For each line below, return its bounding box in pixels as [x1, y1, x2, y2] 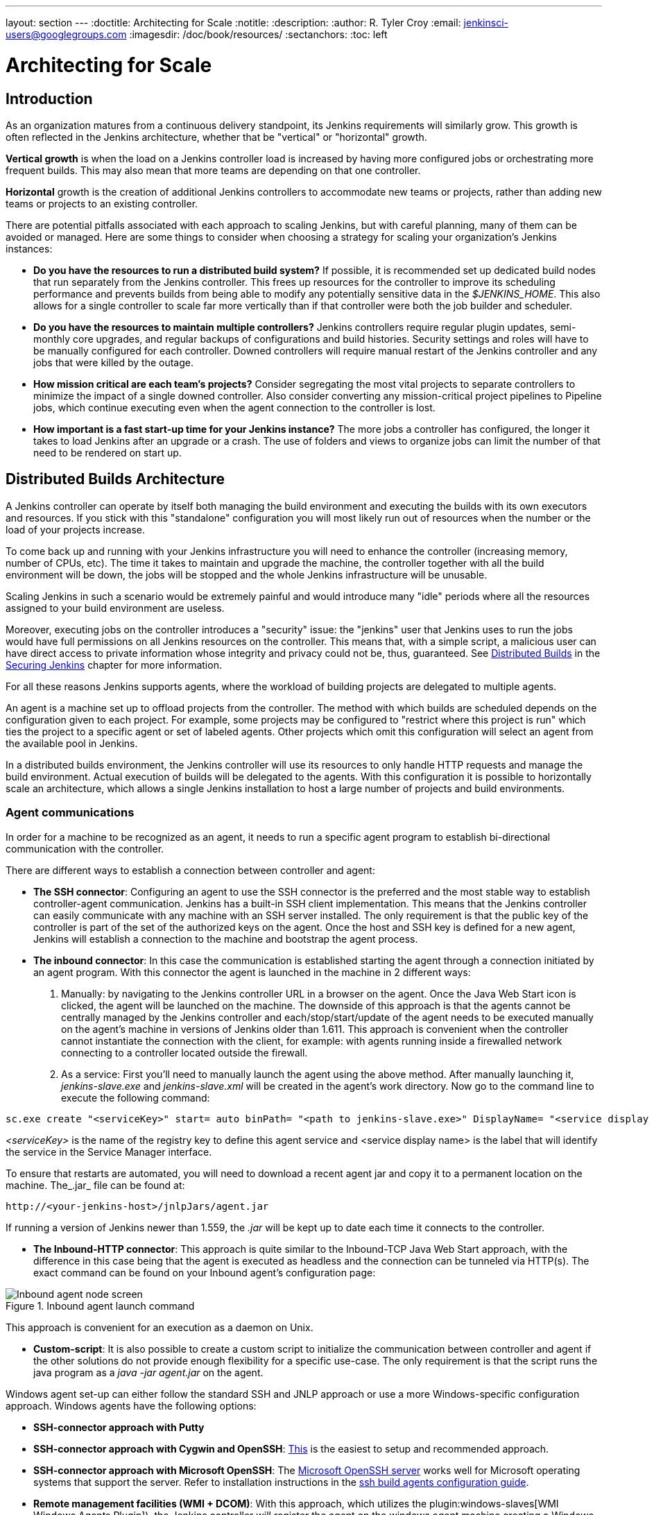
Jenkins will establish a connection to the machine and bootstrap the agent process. [33, 932, 418, 945]
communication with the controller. [6, 842, 164, 855]
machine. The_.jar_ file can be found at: [6, 1179, 185, 1191]
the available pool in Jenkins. [6, 737, 138, 749]
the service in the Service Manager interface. [6, 1145, 212, 1158]
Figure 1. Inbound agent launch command [6, 1299, 195, 1312]
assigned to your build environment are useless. [6, 601, 225, 614]
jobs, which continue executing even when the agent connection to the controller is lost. [33, 401, 436, 413]
